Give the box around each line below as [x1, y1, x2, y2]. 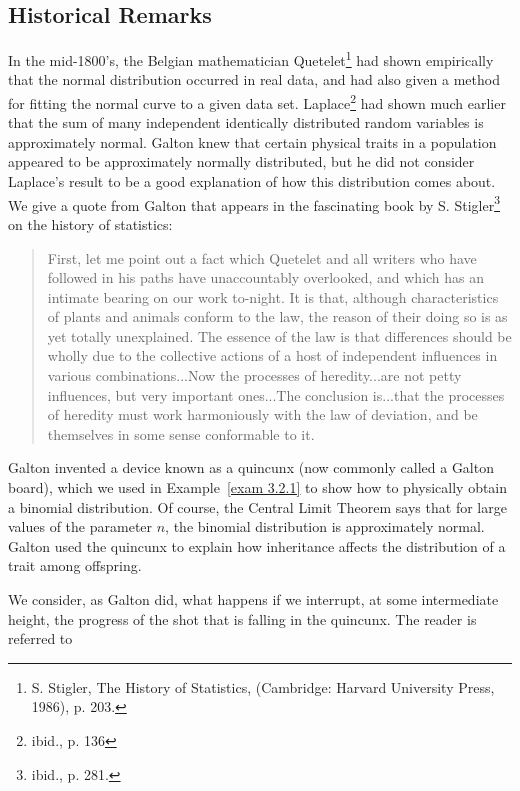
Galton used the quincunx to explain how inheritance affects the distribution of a [8, 535, 506, 556]
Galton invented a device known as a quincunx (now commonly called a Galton [8, 457, 494, 478]
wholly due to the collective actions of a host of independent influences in [47, 345, 498, 366]
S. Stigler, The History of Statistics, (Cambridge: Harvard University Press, [31, 676, 495, 697]
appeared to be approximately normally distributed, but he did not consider [8, 151, 475, 172]
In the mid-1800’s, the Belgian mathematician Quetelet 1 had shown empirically [8, 47, 494, 70]
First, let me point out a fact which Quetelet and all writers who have [47, 247, 477, 268]
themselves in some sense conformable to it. [47, 423, 315, 444]
